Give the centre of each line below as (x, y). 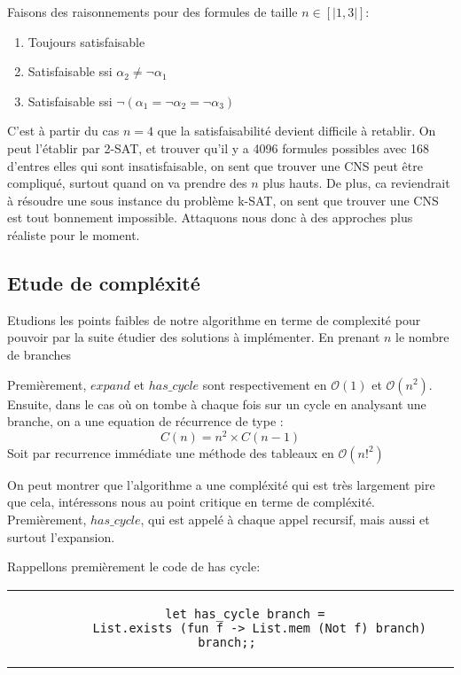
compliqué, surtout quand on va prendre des (127, 183)
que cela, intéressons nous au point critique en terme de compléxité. (191, 502)
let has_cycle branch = (245, 613)
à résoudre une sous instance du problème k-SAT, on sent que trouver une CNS (223, 200)
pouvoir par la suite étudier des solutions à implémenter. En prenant (194, 337)
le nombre (422, 337)
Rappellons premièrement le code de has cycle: (134, 566)
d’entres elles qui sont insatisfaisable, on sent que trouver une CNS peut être (215, 165)
